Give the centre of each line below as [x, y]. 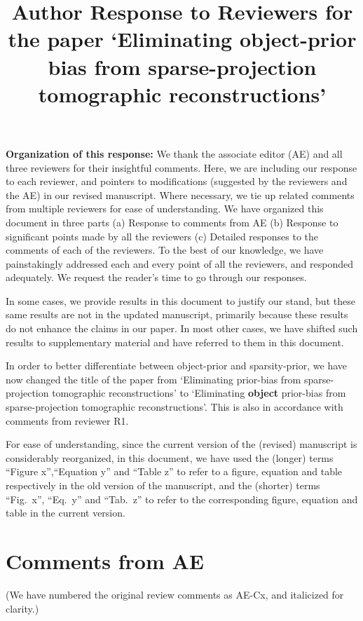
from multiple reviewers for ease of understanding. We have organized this [165, 209]
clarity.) [22, 608]
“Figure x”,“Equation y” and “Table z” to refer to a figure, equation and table [174, 471]
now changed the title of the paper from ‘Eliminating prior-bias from [153, 379]
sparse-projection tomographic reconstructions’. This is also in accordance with [174, 407]
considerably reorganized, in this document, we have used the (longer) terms [170, 457]
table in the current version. [66, 513]
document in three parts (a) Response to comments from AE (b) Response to [172, 222]
